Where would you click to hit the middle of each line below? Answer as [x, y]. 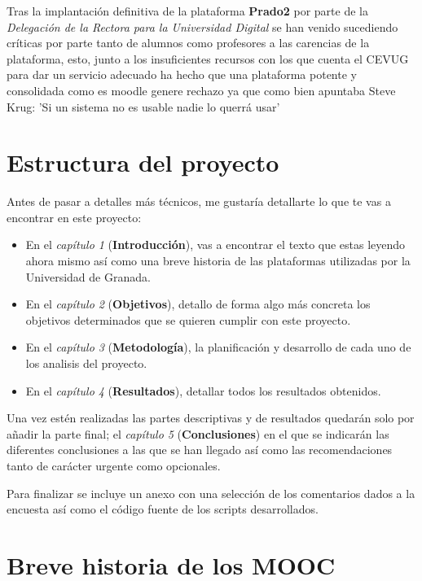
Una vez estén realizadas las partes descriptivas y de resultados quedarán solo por [211, 418]
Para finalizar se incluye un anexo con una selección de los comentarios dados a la [211, 493]
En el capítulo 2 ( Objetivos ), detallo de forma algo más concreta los [198, 304]
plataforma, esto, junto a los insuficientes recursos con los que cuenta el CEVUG [208, 58]
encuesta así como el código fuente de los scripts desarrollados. [163, 509]
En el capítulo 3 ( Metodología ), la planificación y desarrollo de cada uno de [218, 347]
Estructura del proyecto [143, 162]
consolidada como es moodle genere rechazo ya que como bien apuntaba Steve [201, 90]
